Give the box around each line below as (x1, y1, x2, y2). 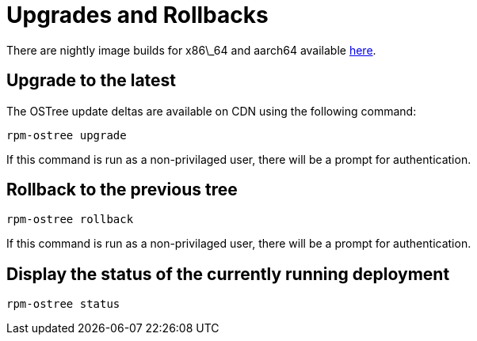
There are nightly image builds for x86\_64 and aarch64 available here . (6, 43, 376, 57)
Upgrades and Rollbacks (6, 2, 269, 28)
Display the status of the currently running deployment (6, 263, 450, 284)
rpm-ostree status (6, 297, 120, 311)
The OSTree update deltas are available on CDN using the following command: (6, 104, 417, 118)
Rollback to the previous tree (6, 180, 238, 200)
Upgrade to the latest (6, 70, 177, 91)
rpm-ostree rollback (6, 213, 134, 226)
